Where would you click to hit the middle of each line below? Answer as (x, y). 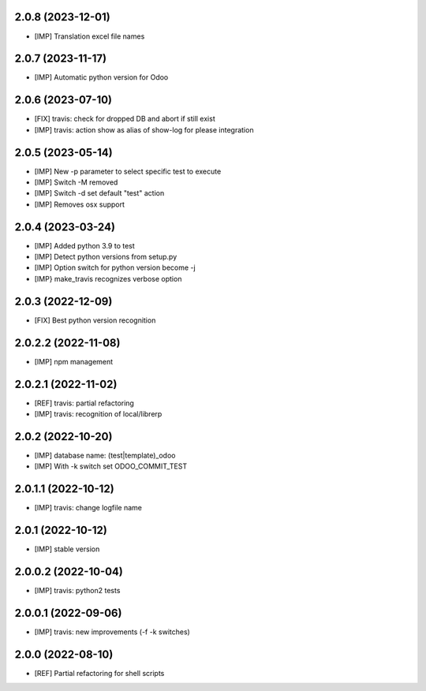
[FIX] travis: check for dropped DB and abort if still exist (125, 119)
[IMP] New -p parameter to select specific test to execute (128, 171)
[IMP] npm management (74, 361)
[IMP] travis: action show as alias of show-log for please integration (144, 129)
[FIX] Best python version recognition (95, 320)
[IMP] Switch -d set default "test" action (99, 193)
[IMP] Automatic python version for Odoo (101, 77)
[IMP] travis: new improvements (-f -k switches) (112, 632)
